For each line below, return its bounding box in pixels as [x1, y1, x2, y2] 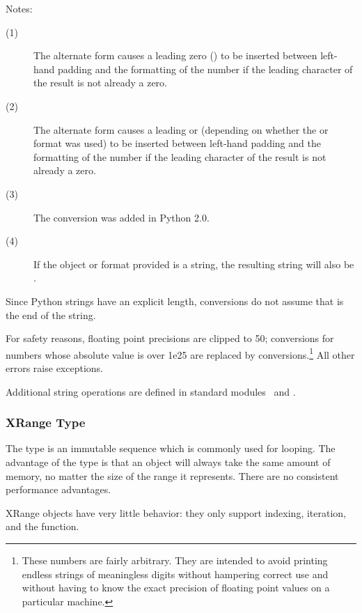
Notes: [6, 1, 33, 15]
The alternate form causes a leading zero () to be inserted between [33, 48, 317, 63]
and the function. [6, 519, 79, 534]
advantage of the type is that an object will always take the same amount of [6, 454, 331, 469]
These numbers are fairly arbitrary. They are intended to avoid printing [22, 552, 328, 567]
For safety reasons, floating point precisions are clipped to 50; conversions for [6, 331, 334, 346]
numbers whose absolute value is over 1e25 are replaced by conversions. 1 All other [6, 345, 355, 362]
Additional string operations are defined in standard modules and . [6, 384, 296, 398]
